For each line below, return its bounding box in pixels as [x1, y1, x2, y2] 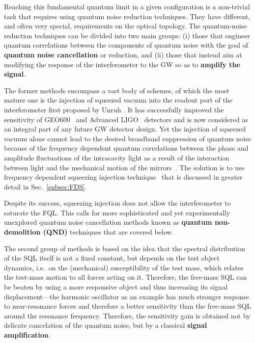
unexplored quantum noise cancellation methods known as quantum [4, 217, 212, 227]
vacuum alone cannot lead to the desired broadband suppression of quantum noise [4, 133, 251, 143]
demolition [4, 227, 41, 237]
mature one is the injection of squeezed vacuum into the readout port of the [4, 95, 232, 105]
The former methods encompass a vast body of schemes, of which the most [4, 85, 229, 95]
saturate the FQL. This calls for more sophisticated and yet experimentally [4, 207, 230, 217]
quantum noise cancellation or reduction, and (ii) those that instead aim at [4, 49, 242, 59]
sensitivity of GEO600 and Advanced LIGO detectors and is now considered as [4, 114, 248, 124]
